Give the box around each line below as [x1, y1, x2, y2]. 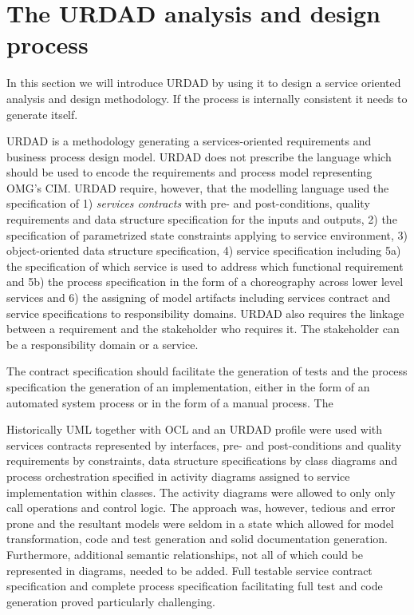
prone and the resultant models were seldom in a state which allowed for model [6, 514, 394, 531]
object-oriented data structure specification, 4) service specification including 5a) [6, 242, 401, 259]
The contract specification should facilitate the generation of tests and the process [6, 363, 408, 379]
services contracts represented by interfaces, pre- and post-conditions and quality [6, 436, 402, 453]
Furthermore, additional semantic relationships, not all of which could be [6, 546, 364, 562]
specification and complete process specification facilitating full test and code [6, 577, 383, 594]
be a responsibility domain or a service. [6, 335, 199, 352]
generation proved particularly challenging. [6, 593, 215, 609]
